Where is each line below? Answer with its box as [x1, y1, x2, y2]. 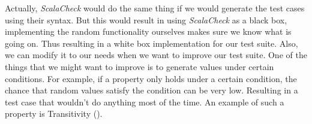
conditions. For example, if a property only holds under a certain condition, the [5, 72, 297, 84]
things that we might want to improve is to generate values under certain [5, 60, 274, 72]
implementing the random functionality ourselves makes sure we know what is [5, 25, 292, 38]
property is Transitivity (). [5, 107, 103, 120]
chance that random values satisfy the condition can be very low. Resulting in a [5, 84, 298, 96]
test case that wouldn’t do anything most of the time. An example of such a [5, 95, 284, 108]
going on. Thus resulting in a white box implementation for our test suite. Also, [5, 37, 298, 49]
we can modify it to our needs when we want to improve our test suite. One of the [5, 49, 307, 61]
